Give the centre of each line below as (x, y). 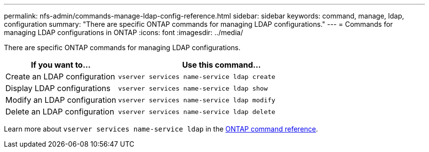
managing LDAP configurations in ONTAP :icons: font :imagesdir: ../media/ (124, 32)
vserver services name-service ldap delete (197, 112)
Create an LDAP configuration (60, 76)
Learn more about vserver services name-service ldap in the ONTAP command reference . (161, 129)
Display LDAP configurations (58, 88)
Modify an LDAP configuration (61, 100)
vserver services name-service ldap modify (197, 100)
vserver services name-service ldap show (193, 88)
